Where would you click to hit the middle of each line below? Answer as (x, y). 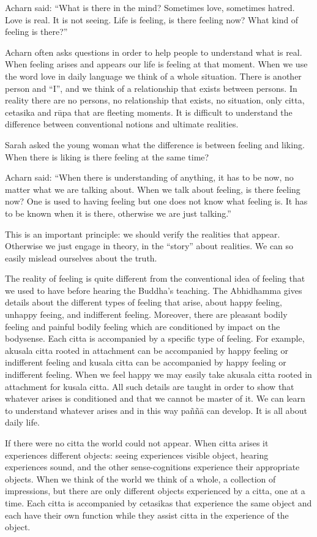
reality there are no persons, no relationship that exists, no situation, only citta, (155, 100)
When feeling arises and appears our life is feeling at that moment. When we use (156, 64)
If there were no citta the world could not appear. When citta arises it (137, 443)
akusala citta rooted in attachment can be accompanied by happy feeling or (147, 350)
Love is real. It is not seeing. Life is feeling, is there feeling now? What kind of (152, 19)
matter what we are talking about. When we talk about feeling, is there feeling (153, 189)
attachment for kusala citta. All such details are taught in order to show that (150, 386)
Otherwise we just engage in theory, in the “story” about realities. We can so (149, 246)
